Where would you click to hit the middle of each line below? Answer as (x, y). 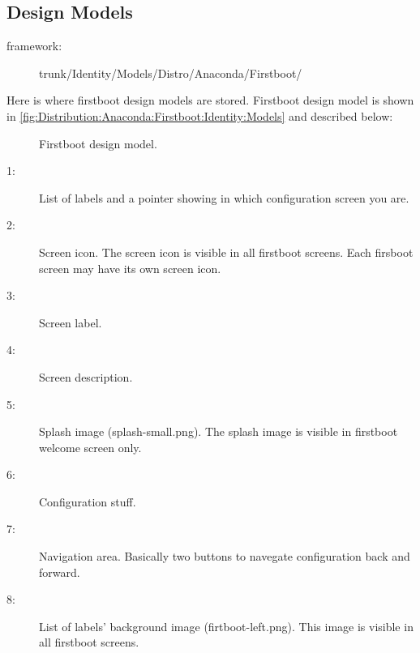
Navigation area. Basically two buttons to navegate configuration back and (225, 556)
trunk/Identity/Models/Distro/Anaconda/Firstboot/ (171, 73)
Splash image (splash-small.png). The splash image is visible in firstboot (219, 431)
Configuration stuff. (88, 501)
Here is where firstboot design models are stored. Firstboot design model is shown (210, 100)
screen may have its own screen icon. (130, 268)
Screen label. (71, 322)
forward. (60, 572)
